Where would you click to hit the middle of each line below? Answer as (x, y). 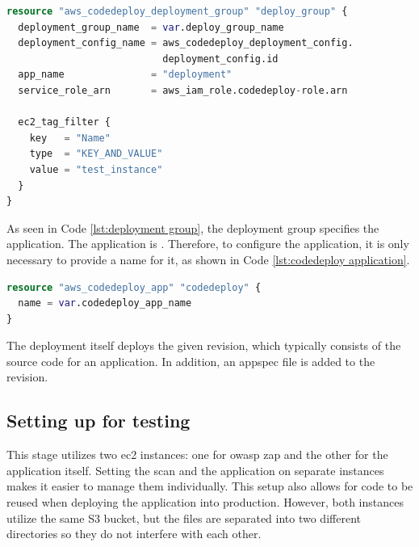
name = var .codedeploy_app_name (105, 303)
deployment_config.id (220, 59)
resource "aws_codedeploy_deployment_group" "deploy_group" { (177, 11)
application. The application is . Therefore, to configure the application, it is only (208, 244)
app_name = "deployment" (125, 75)
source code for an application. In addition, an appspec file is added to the (191, 361)
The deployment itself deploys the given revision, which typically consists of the (204, 345)
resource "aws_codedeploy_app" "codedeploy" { (134, 287)
